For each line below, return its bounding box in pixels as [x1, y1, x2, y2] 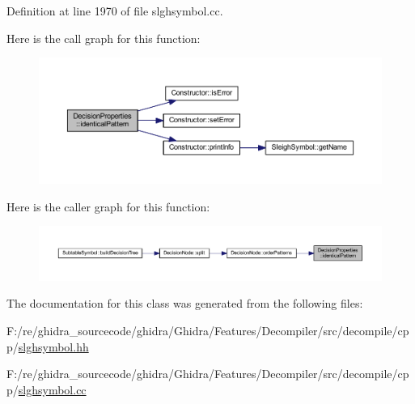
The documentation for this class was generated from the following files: [6, 295, 363, 312]
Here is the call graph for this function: [6, 29, 201, 46]
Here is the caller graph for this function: [6, 198, 210, 215]
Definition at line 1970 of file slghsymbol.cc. [6, 2, 223, 19]
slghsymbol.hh [18, 338, 89, 355]
